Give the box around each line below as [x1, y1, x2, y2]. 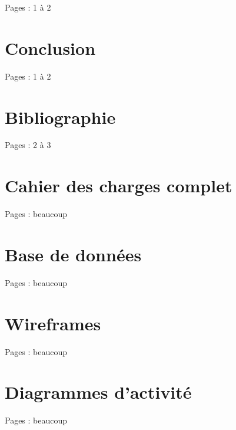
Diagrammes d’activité [5, 380, 192, 404]
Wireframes [5, 311, 101, 335]
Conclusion [5, 35, 96, 60]
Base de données [5, 242, 142, 266]
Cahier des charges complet [5, 173, 232, 198]
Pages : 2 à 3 [5, 139, 51, 151]
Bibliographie [5, 104, 116, 129]
